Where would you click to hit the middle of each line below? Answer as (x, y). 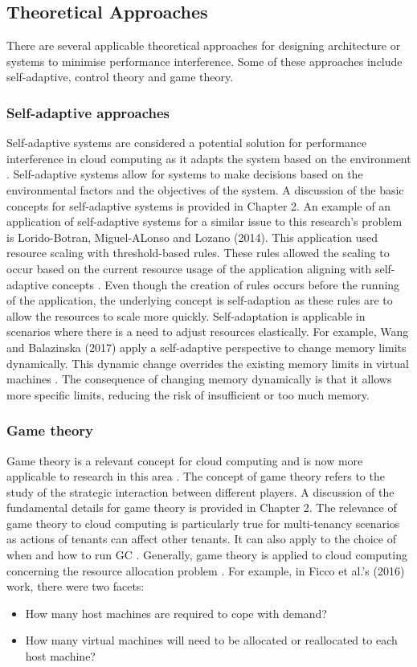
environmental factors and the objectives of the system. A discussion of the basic (205, 189)
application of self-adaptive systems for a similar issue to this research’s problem (204, 221)
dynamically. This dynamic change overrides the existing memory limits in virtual (208, 363)
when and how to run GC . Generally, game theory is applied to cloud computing (207, 555)
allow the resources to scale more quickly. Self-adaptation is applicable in (186, 315)
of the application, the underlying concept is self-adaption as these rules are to (200, 300)
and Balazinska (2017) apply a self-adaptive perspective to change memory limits (206, 347)
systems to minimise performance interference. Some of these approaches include (204, 61)
